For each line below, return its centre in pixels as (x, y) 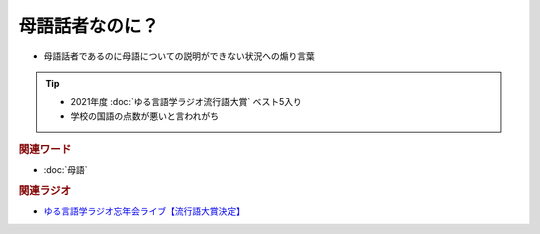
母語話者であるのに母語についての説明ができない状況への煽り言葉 (179, 56)
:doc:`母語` (66, 170)
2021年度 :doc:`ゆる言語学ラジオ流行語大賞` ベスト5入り (186, 102)
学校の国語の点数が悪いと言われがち (145, 116)
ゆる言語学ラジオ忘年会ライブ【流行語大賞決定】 (144, 211)
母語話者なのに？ (89, 26)
